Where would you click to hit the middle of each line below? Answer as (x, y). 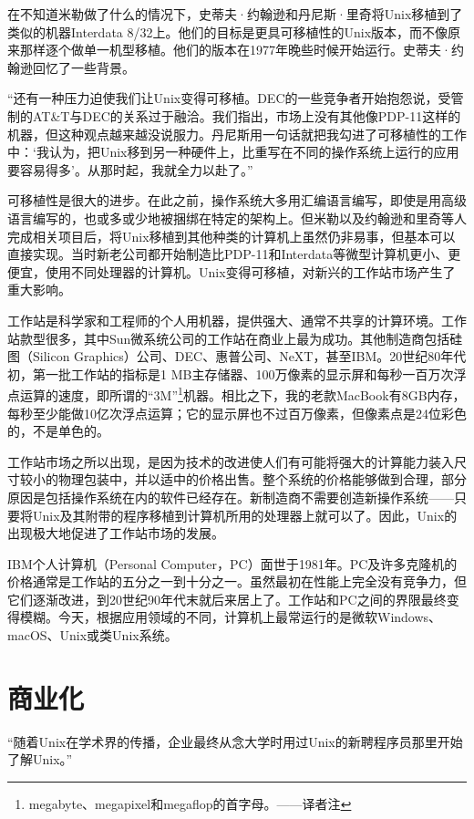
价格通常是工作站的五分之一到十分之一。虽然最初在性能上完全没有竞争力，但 (237, 581)
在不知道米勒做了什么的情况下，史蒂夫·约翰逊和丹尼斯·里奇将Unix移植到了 (235, 14)
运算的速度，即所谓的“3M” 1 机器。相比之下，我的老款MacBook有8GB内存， (242, 394)
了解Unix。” (40, 759)
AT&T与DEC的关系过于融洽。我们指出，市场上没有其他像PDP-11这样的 (247, 115)
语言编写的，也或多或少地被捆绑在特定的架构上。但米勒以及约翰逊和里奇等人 (237, 218)
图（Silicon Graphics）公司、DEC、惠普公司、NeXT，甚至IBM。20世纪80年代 (237, 356)
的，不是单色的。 (58, 431)
